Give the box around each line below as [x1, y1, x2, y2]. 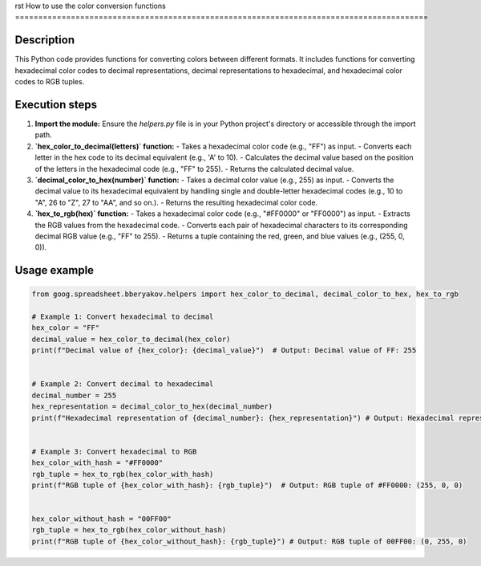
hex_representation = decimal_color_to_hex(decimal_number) [31, 402, 273, 411]
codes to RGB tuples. [14, 77, 85, 87]
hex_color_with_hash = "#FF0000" [31, 458, 164, 467]
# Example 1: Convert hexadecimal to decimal [31, 312, 214, 321]
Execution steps [14, 97, 98, 112]
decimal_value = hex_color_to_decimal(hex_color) [31, 334, 231, 344]
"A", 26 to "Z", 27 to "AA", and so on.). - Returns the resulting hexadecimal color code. [34, 197, 318, 207]
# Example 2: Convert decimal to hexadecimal [31, 380, 214, 389]
